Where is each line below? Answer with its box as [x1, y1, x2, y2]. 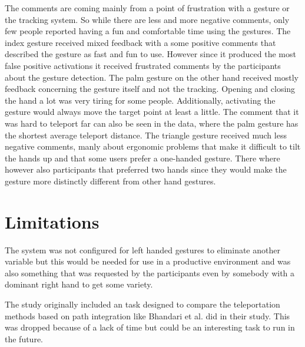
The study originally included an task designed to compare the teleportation [5, 298, 280, 310]
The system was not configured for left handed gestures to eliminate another [5, 243, 280, 256]
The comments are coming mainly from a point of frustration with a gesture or [5, 2, 290, 14]
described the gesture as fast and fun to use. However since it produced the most [5, 48, 296, 60]
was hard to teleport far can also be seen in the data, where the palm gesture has [5, 117, 299, 129]
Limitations [5, 209, 100, 233]
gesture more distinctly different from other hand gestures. [5, 174, 216, 187]
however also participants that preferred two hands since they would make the [5, 163, 287, 176]
